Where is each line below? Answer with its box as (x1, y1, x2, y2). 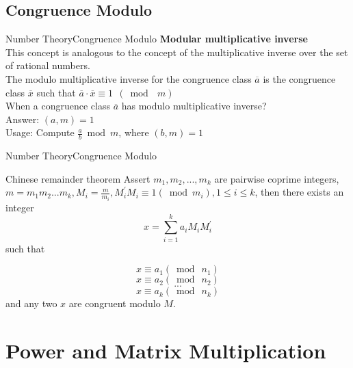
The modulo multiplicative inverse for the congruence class (5, 71, 252, 86)
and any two (5, 296, 57, 311)
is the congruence (263, 71, 336, 86)
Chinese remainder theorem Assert (5, 171, 151, 185)
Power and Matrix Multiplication (5, 336, 326, 364)
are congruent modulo (68, 296, 161, 311)
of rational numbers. (5, 58, 90, 73)
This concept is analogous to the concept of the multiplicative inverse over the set (5, 44, 348, 59)
